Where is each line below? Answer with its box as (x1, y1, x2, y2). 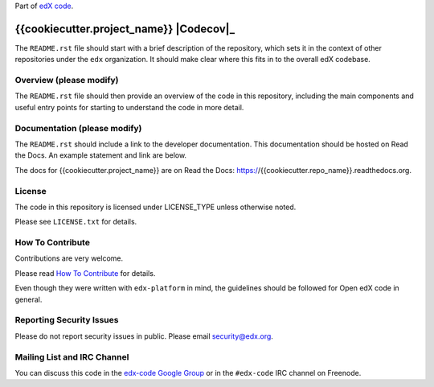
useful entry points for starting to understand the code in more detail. (14, 102, 244, 112)
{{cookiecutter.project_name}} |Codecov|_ (14, 22, 235, 35)
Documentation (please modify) (14, 122, 142, 134)
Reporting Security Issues (14, 315, 119, 326)
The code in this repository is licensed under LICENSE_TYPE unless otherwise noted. (14, 202, 297, 212)
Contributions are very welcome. (14, 253, 124, 263)
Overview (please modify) (14, 75, 119, 86)
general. (14, 294, 43, 304)
